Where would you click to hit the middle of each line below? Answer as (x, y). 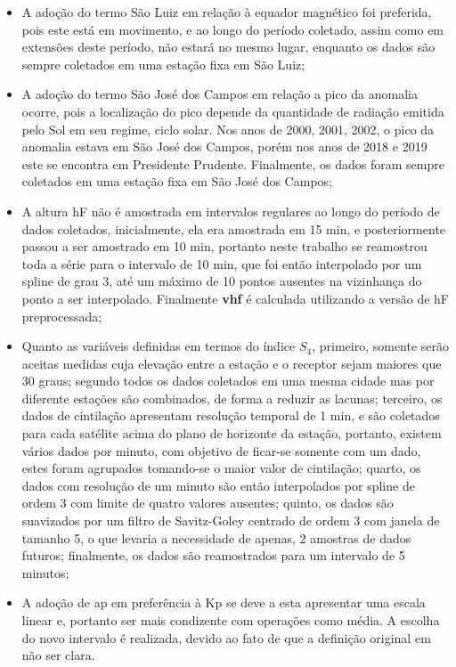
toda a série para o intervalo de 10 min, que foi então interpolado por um (222, 263)
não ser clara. (58, 655)
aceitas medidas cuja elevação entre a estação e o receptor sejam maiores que (232, 363)
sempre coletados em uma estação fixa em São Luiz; (163, 64)
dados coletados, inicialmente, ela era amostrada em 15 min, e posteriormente (234, 228)
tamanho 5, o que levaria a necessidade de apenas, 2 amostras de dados (216, 537)
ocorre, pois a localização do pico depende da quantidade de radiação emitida (233, 111)
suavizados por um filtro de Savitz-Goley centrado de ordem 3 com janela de (231, 521)
